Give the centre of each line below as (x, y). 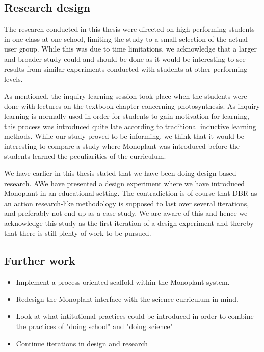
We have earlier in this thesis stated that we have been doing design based (120, 173)
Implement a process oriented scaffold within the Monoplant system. (123, 282)
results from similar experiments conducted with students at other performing (126, 69)
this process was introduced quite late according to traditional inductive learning (130, 126)
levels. (14, 79)
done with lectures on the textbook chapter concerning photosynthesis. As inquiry (132, 106)
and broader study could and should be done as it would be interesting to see (125, 58)
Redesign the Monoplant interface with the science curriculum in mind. (127, 299)
